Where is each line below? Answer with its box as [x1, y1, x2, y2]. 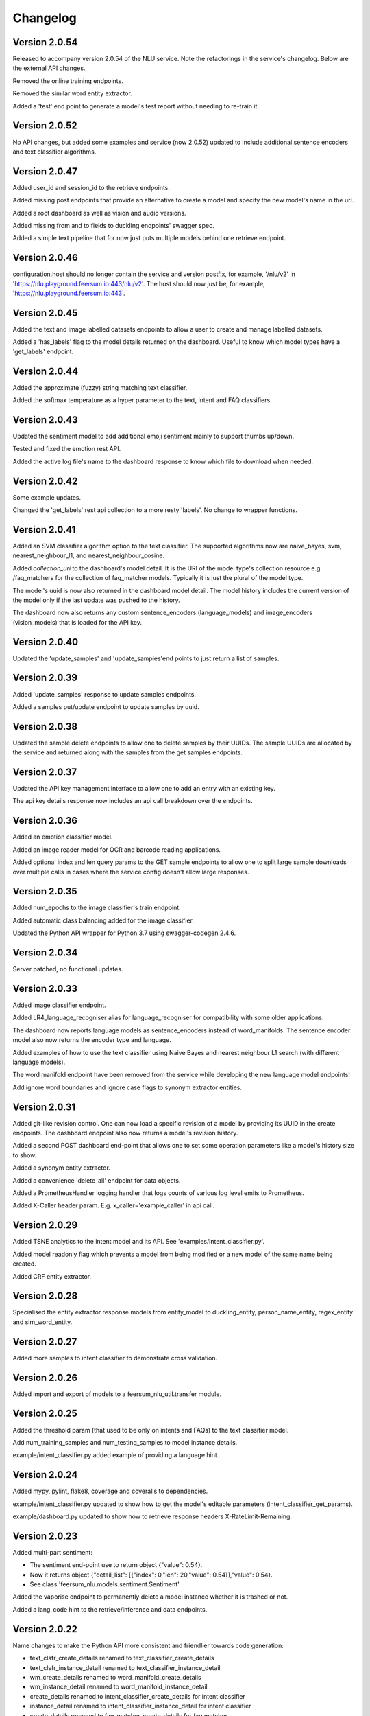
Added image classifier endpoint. [12, 1001, 106, 1009]
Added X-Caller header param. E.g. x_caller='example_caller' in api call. [12, 1201, 215, 1209]
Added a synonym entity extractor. [12, 1163, 111, 1172]
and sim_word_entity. [12, 1318, 73, 1326]
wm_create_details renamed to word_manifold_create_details [29, 1673, 201, 1681]
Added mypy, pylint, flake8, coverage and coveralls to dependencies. [12, 1487, 208, 1496]
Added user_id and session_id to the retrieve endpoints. [12, 183, 171, 192]
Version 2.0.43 [12, 414, 78, 426]
